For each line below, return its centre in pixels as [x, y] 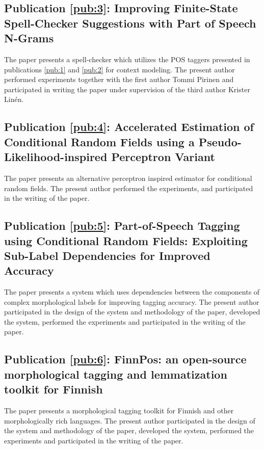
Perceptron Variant [163, 157]
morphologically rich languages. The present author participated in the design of [130, 420]
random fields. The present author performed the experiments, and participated [129, 188]
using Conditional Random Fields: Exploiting [126, 240]
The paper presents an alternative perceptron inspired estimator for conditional [128, 178]
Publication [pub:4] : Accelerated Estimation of [129, 127]
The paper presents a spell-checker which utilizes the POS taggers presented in [127, 59]
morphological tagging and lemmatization [116, 374]
